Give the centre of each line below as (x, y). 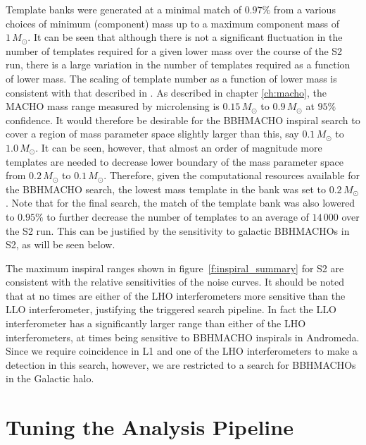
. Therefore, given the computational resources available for (232, 175)
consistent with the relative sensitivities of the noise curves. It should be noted (175, 282)
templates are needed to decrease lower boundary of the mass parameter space (175, 161)
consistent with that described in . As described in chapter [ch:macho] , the (166, 92)
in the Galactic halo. (50, 378)
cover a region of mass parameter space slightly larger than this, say (152, 134)
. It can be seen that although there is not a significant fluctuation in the (185, 37)
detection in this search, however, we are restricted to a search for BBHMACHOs (181, 364)
